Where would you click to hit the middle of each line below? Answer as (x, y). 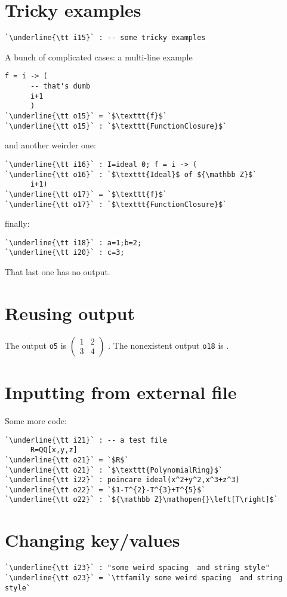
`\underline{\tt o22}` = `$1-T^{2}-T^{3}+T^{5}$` (105, 490)
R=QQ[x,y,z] (54, 450)
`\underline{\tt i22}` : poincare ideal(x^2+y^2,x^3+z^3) (122, 480)
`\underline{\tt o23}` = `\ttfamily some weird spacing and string (144, 578)
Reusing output (70, 313)
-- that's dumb (60, 86)
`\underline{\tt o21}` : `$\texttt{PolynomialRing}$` (114, 470)
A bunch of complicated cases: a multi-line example (99, 57)
